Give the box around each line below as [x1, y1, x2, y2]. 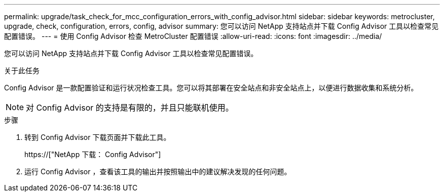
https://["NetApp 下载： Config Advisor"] [24, 150, 161, 159]
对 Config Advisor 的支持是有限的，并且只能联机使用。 [26, 103, 234, 113]
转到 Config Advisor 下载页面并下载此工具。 [24, 133, 171, 141]
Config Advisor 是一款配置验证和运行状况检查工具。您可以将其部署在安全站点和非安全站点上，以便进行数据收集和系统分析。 [4, 83, 418, 92]
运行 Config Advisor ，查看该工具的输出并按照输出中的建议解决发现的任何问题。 [24, 167, 291, 176]
